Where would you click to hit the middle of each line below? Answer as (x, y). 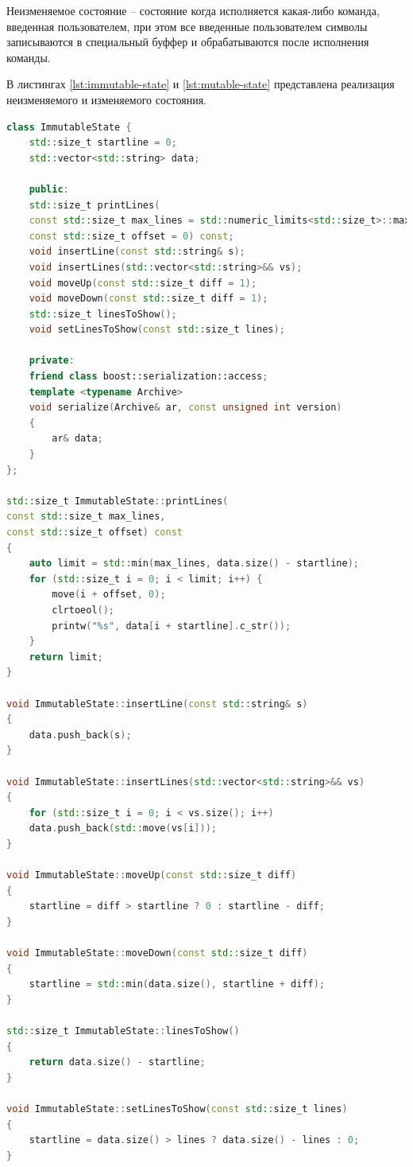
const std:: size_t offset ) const (95, 532)
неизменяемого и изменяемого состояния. (106, 99)
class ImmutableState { (69, 127)
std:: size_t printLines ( (95, 205)
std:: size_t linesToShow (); (103, 314)
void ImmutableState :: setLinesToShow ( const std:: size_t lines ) (177, 1109)
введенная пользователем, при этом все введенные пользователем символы (187, 26)
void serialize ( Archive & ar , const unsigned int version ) (185, 408)
